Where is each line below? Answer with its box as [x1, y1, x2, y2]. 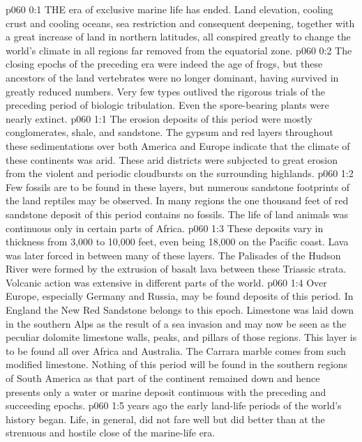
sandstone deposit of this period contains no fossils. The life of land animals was [6, 206, 349, 221]
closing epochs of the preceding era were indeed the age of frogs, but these [6, 56, 323, 71]
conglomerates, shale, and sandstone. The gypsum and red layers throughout [6, 125, 333, 139]
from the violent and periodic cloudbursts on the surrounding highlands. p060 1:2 [6, 166, 354, 181]
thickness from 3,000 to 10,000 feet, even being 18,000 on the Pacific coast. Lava [6, 234, 349, 249]
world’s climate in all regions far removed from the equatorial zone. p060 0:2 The [6, 43, 352, 57]
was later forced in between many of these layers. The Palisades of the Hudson [6, 247, 341, 262]
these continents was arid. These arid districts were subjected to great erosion [6, 152, 338, 167]
